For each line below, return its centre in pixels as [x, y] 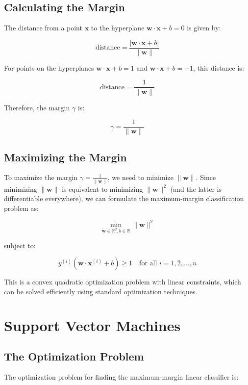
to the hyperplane [118, 28]
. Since [206, 177]
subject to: [20, 245]
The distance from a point [43, 28]
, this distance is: [219, 67]
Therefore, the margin [37, 107]
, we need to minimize [140, 177]
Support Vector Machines [92, 325]
